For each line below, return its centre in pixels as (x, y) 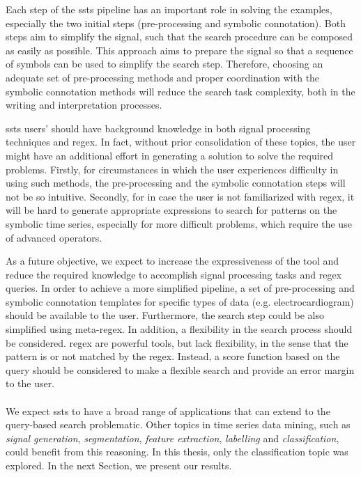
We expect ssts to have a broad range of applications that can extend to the (168, 410)
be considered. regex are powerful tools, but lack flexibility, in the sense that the (177, 342)
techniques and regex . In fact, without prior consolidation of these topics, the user (181, 142)
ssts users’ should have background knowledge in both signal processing (158, 128)
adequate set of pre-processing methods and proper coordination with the (163, 77)
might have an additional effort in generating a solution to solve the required (170, 155)
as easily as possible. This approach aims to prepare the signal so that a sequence (179, 50)
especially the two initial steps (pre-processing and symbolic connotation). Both (176, 23)
